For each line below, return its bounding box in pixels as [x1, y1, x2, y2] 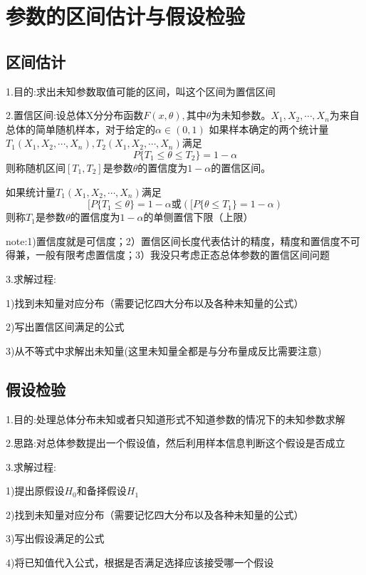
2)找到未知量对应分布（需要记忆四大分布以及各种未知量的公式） [6, 507, 304, 522]
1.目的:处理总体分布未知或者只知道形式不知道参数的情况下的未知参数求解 [6, 411, 345, 426]
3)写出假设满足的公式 [6, 531, 105, 546]
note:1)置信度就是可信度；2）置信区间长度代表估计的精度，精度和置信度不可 [6, 233, 360, 248]
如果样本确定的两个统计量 [209, 121, 329, 136]
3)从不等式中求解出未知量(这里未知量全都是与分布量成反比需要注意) [6, 343, 322, 358]
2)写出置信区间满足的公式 [6, 319, 125, 334]
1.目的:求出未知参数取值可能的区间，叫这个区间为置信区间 [6, 83, 276, 98]
